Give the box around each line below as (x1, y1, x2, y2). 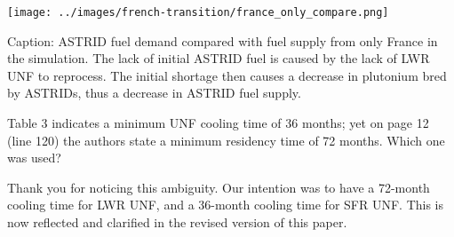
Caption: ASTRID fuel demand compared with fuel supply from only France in (7, 31, 438, 50)
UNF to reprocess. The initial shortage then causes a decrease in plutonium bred (7, 66, 447, 84)
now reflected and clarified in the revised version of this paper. (7, 213, 347, 231)
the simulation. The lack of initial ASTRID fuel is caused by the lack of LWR (7, 49, 430, 67)
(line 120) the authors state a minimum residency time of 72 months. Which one (7, 130, 445, 149)
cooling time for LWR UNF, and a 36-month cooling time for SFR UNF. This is (7, 195, 444, 214)
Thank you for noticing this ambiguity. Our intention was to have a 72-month (7, 178, 430, 196)
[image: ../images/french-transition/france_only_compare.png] (7, 6, 389, 19)
